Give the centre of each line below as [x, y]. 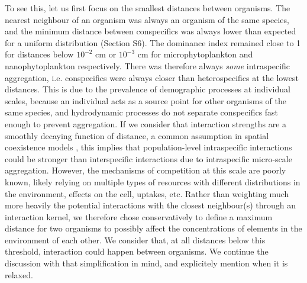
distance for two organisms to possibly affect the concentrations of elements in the [153, 228]
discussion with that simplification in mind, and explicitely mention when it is [146, 263]
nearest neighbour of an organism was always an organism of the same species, [147, 19]
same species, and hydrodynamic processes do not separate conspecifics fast [142, 112]
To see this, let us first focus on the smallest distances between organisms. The [148, 8]
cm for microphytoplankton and [195, 54]
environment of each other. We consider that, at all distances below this [135, 239]
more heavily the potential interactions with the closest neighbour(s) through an [151, 205]
